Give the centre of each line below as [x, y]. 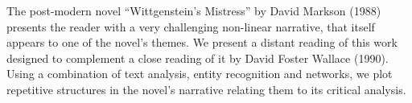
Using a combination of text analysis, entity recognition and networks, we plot [200, 74]
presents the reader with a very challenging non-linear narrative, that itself [191, 26]
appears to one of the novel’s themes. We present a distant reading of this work [202, 42]
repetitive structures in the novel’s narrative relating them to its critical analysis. [206, 89]
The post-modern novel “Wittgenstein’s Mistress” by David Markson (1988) [194, 10]
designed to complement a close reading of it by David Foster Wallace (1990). [198, 58]
